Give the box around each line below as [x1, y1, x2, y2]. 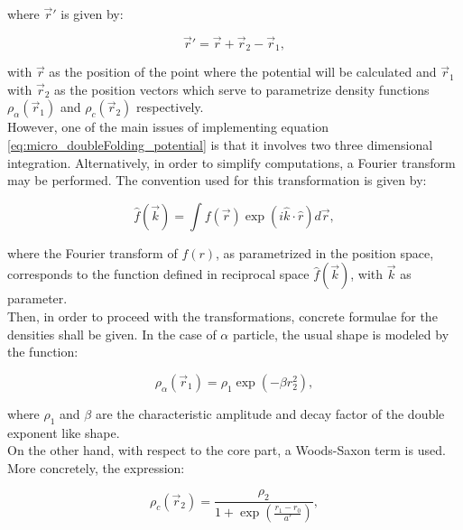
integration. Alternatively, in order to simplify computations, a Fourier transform [7, 153, 456, 172]
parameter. [7, 289, 68, 308]
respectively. [136, 98, 204, 116]
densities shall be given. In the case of [7, 324, 217, 343]
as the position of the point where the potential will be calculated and [49, 62, 437, 81]
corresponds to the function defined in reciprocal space [7, 265, 310, 284]
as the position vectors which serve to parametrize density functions [54, 79, 430, 98]
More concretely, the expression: [7, 458, 185, 477]
